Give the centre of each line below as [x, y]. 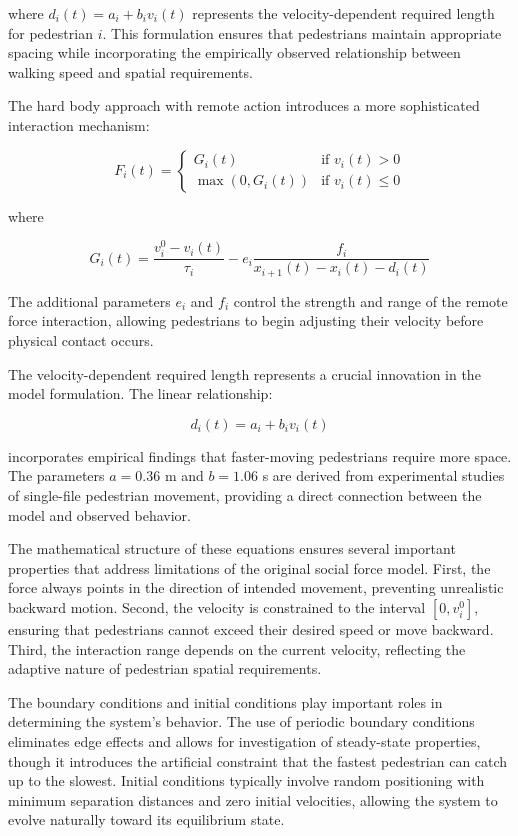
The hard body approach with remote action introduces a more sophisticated [244, 105]
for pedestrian [50, 32]
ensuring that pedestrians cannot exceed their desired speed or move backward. [251, 629]
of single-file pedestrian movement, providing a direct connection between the [245, 495]
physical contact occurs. [81, 340]
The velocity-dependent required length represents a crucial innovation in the [244, 373]
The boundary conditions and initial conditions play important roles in [225, 701]
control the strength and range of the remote [370, 300]
